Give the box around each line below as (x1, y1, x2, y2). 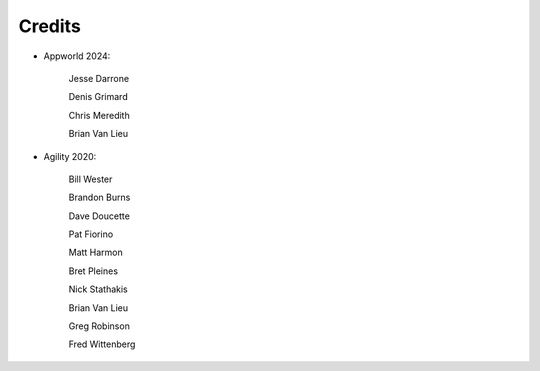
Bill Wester (68, 173, 113, 185)
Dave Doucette (68, 210, 130, 222)
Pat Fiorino (68, 228, 114, 240)
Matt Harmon (68, 246, 124, 259)
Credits (18, 15, 82, 37)
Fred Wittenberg (68, 338, 136, 350)
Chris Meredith (68, 109, 130, 121)
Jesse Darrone (68, 72, 130, 84)
